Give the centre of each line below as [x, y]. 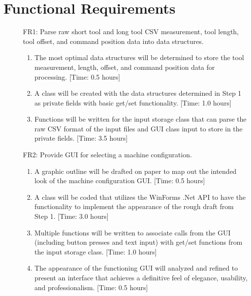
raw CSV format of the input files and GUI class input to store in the [138, 128]
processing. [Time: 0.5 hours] [77, 76]
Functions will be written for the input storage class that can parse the [140, 119]
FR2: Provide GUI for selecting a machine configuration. [107, 155]
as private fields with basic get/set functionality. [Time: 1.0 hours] [133, 102]
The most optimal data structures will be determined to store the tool [139, 57]
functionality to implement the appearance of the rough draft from [134, 206]
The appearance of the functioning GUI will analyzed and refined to [136, 268]
